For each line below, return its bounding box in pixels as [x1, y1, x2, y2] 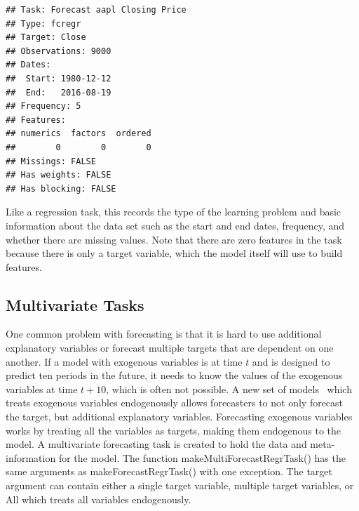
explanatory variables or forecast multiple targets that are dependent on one [6, 340, 334, 355]
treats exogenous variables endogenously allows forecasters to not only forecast [6, 395, 344, 410]
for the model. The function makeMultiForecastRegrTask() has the [58, 450, 346, 465]
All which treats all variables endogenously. [6, 491, 191, 506]
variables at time [6, 381, 78, 396]
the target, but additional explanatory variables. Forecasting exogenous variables [6, 409, 353, 424]
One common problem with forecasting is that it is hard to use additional [6, 326, 322, 341]
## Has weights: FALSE [6, 170, 111, 180]
